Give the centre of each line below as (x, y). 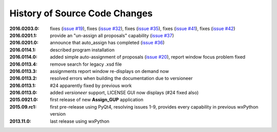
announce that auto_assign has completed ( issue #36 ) (107, 43)
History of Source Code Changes (81, 13)
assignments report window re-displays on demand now (110, 71)
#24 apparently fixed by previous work (91, 85)
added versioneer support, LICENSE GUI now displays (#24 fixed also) (124, 93)
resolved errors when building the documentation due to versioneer (121, 78)
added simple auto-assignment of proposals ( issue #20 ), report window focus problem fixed (148, 57)
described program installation (82, 50)
